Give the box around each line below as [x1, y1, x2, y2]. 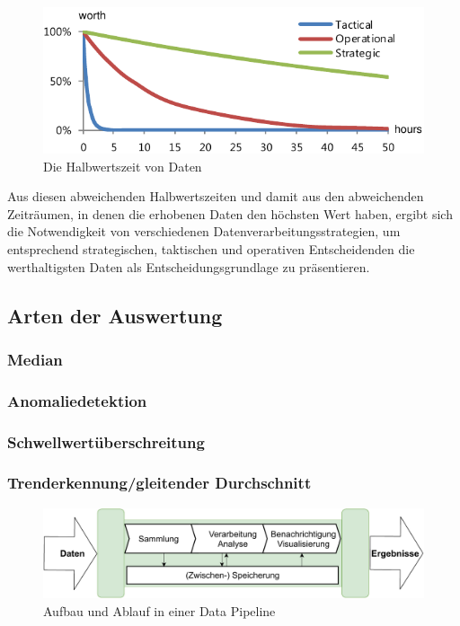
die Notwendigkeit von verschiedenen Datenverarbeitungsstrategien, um [7, 222, 401, 241]
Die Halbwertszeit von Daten [43, 156, 202, 175]
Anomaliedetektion [7, 389, 147, 411]
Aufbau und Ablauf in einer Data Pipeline [43, 601, 276, 620]
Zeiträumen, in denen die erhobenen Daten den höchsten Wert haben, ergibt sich [7, 204, 453, 223]
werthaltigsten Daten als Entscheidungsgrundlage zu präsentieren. [7, 257, 370, 276]
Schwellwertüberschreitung [7, 430, 205, 453]
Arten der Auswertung [7, 301, 223, 329]
